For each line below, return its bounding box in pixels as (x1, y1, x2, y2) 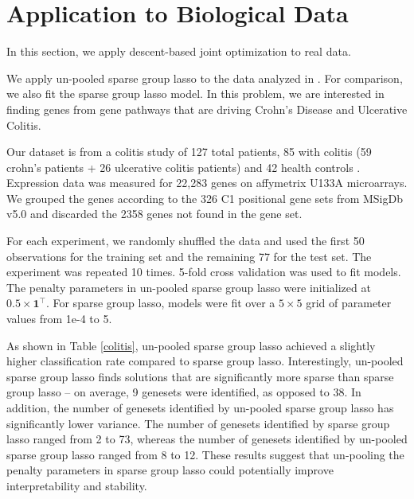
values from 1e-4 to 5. (6, 310, 112, 327)
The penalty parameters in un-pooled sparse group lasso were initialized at (6, 279, 371, 295)
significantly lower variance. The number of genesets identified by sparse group (6, 415, 390, 431)
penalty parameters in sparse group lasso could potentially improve (6, 462, 334, 478)
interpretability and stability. (6, 477, 147, 493)
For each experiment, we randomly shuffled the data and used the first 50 (6, 232, 365, 249)
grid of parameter (306, 294, 392, 311)
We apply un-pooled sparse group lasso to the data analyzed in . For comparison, (6, 69, 403, 86)
